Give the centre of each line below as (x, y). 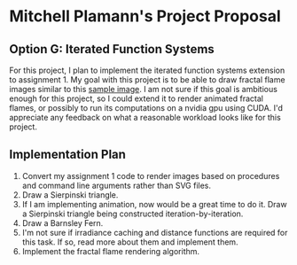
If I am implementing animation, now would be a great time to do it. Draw (154, 204)
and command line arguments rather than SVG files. (116, 185)
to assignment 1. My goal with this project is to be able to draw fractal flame (147, 80)
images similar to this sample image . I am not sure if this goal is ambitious (143, 89)
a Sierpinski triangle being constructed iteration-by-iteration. (133, 214)
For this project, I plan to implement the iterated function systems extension (147, 70)
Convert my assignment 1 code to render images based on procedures (151, 175)
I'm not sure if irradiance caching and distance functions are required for (155, 232)
